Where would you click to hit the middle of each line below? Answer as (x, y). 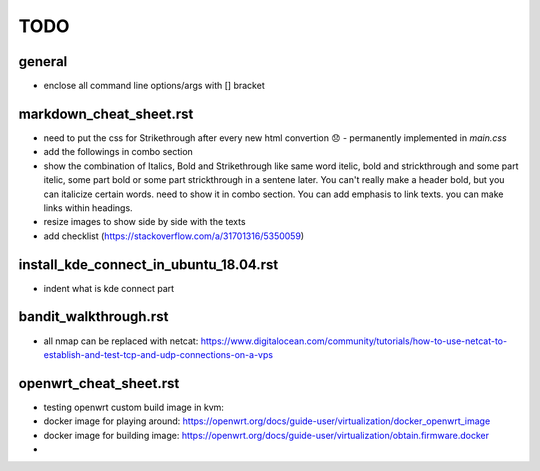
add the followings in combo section (118, 152)
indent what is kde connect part (109, 288)
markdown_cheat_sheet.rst (106, 113)
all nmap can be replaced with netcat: (121, 341)
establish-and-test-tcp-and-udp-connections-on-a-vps (158, 354)
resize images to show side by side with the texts (144, 222)
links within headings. (88, 207)
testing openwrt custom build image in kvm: (134, 407)
